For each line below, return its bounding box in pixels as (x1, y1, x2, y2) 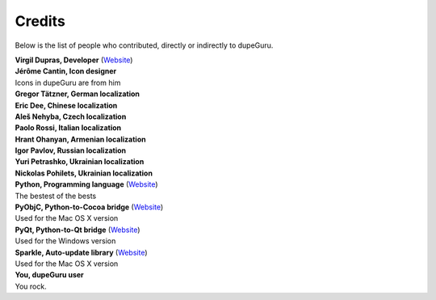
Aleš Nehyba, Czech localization (15, 112, 127, 121)
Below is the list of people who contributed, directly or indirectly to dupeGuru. (15, 40, 274, 50)
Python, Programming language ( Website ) (15, 180, 158, 189)
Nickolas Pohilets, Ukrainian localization (15, 168, 153, 178)
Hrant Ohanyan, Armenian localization (15, 134, 146, 144)
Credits (15, 12, 66, 30)
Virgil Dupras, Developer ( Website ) (15, 55, 133, 65)
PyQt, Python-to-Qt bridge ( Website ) (15, 225, 140, 235)
